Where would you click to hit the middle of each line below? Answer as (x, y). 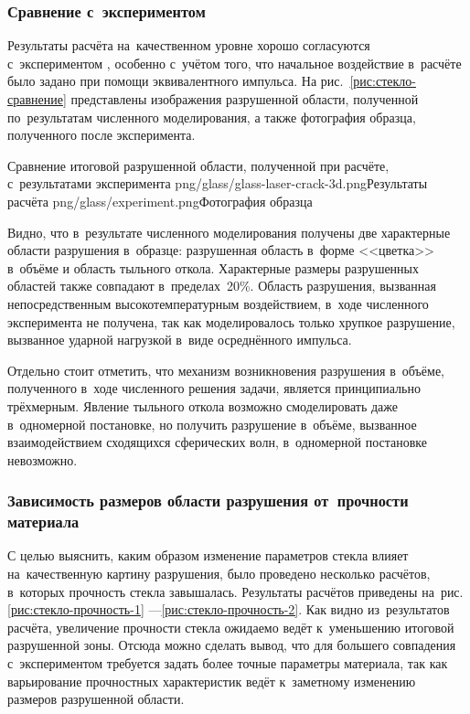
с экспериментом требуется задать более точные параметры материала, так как (228, 662)
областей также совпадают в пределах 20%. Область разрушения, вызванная (222, 286)
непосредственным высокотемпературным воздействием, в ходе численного (218, 303)
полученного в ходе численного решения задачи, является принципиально (214, 388)
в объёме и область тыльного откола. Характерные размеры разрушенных (214, 267)
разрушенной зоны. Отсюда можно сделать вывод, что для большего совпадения (232, 645)
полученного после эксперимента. (101, 135)
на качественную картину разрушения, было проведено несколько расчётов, (219, 574)
